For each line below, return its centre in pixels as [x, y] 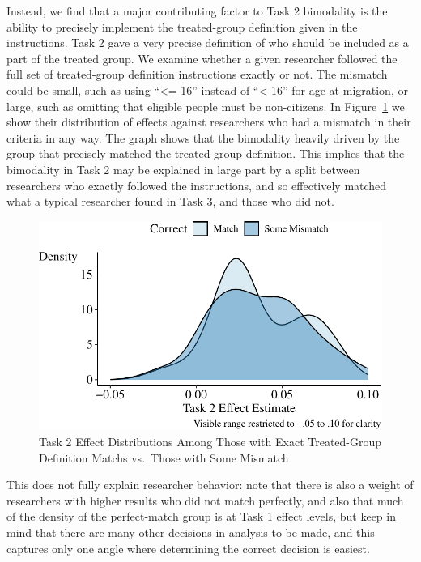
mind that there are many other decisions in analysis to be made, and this [191, 532]
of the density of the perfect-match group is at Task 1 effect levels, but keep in [201, 516]
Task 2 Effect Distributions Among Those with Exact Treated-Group [210, 442]
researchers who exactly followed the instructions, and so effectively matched [197, 185]
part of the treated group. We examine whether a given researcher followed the [202, 58]
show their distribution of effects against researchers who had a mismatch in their [209, 122]
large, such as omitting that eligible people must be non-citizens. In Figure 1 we [206, 106]
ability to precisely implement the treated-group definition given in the [182, 26]
